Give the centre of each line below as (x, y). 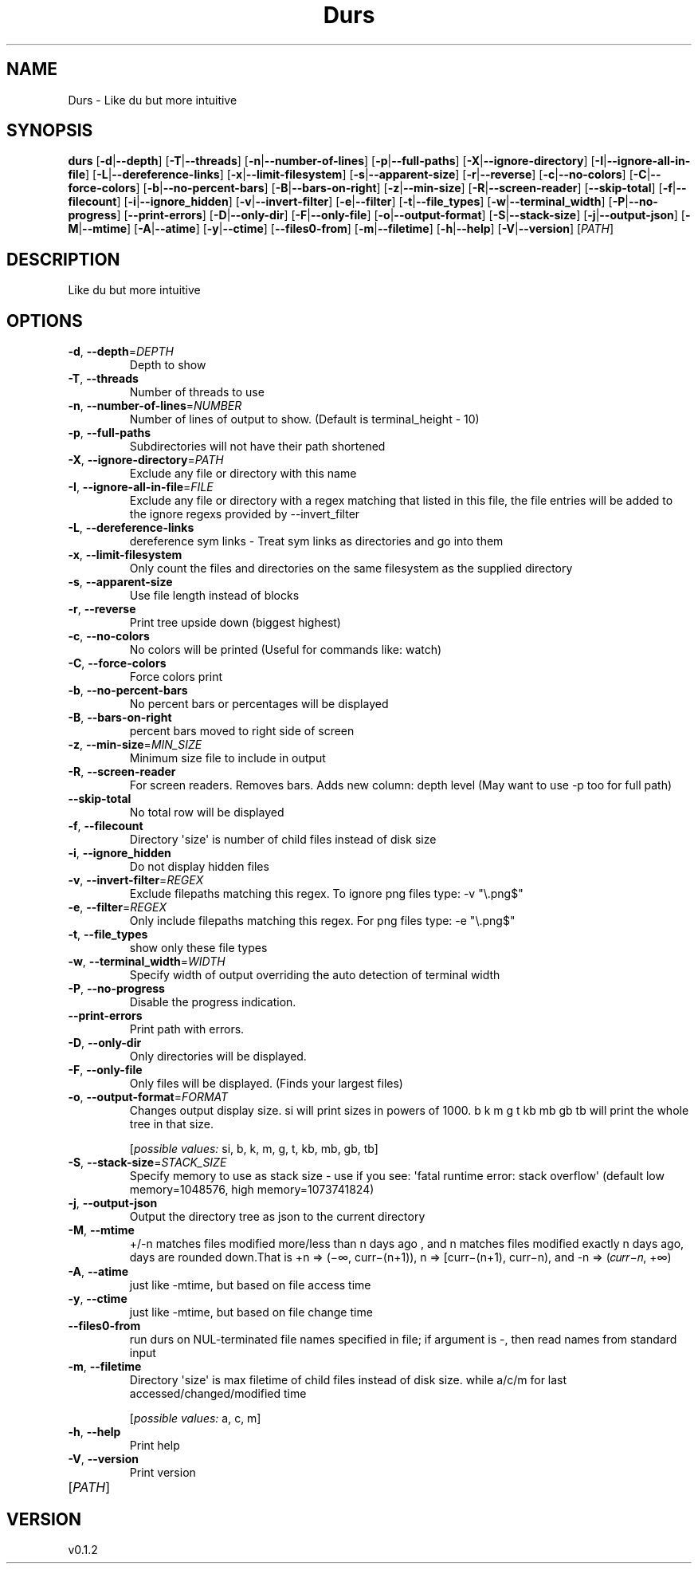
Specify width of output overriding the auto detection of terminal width (315, 975)
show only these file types (198, 948)
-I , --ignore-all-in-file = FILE (141, 487)
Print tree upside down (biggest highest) (235, 623)
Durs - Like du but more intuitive (153, 100)
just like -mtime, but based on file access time (250, 1285)
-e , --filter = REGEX (117, 907)
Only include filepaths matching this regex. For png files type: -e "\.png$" (322, 921)
